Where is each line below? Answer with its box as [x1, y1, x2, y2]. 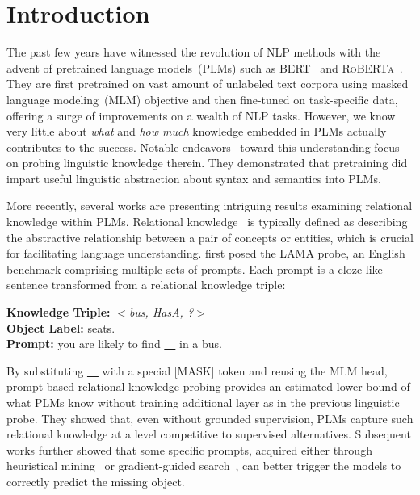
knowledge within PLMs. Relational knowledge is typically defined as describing [6, 213, 408, 230]
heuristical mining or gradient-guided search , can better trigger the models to [6, 457, 401, 474]
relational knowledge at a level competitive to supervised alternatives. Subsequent [6, 426, 411, 443]
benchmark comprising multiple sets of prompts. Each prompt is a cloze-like [6, 260, 383, 277]
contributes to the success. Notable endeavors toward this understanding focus [6, 138, 400, 155]
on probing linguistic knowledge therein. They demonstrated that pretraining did [6, 154, 408, 171]
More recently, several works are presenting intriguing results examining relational [6, 197, 413, 214]
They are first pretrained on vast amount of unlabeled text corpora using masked [6, 75, 409, 92]
